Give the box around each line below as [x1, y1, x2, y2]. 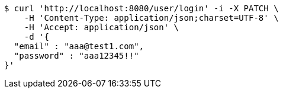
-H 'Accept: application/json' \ [24, 23, 179, 32]
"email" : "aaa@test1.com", [14, 41, 144, 51]
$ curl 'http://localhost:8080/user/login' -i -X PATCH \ [4, 4, 279, 13]
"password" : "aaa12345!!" [14, 51, 139, 60]
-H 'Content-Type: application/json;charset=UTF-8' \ [24, 13, 279, 23]
